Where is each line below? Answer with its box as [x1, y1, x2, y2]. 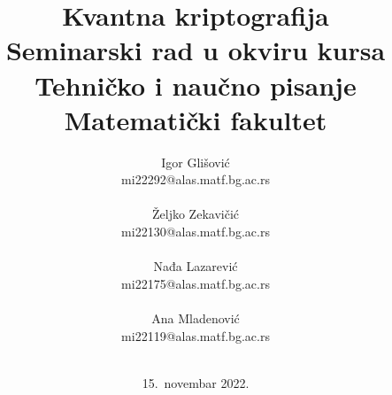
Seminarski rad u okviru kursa [5, 32, 386, 68]
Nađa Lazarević [153, 257, 238, 275]
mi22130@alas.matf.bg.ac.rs [121, 222, 270, 241]
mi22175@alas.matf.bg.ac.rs [121, 274, 270, 292]
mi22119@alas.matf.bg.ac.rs [121, 326, 270, 345]
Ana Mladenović [151, 309, 240, 328]
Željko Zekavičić [152, 205, 239, 223]
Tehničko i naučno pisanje [35, 66, 357, 103]
